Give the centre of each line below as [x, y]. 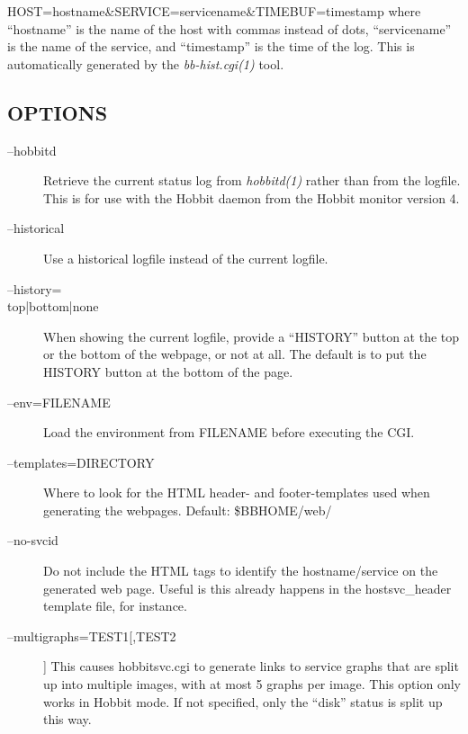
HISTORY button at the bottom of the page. [168, 371]
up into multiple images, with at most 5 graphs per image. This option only [252, 684]
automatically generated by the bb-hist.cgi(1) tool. [146, 63]
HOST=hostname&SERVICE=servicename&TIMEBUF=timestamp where [214, 11]
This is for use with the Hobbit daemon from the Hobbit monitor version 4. [252, 197]
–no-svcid [33, 540]
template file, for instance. [115, 606]
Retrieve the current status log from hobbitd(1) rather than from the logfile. [252, 180]
